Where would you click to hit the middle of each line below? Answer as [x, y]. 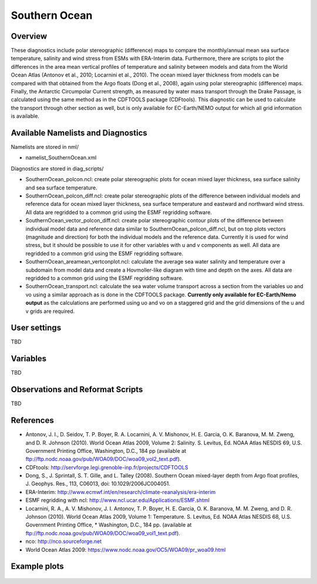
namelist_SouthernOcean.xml [61, 158]
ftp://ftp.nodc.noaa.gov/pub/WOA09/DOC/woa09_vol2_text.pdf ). [103, 459]
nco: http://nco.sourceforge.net [64, 542]
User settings [36, 328]
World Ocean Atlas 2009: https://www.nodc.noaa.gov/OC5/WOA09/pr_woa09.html [126, 549]
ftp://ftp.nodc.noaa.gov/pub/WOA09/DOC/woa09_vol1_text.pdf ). [103, 533]
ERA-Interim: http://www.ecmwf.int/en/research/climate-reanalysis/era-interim [121, 492]
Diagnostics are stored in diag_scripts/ [57, 168]
